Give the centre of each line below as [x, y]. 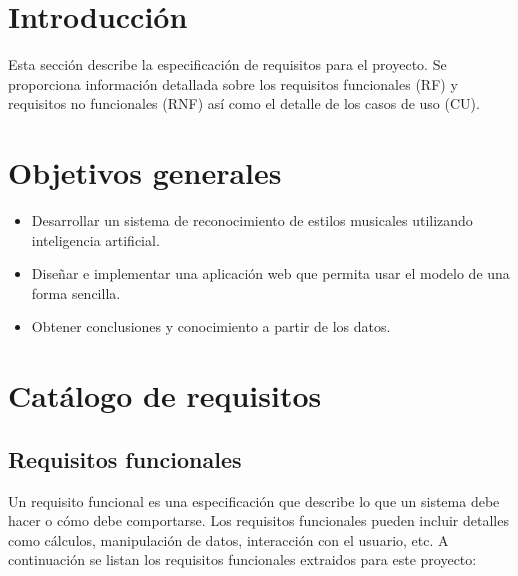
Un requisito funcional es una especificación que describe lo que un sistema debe [254, 500]
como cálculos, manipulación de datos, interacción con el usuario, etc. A [228, 539]
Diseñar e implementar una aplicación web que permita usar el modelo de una [270, 273]
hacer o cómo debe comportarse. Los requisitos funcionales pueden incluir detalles [258, 520]
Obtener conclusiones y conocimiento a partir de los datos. [211, 326]
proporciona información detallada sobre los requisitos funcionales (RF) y [233, 83]
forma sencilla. [76, 292]
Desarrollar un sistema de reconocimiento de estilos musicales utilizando [252, 220]
